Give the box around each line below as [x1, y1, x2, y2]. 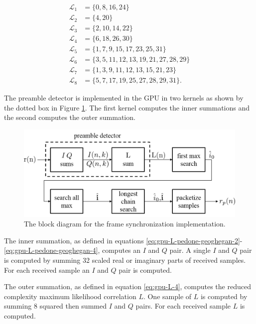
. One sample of [143, 291, 192, 301]
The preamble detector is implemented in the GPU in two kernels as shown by [4, 93, 244, 103]
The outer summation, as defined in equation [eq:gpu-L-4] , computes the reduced [4, 281, 251, 292]
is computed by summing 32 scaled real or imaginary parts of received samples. [4, 254, 246, 265]
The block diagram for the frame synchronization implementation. [24, 218, 226, 229]
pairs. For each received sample [135, 301, 231, 311]
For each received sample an [4, 264, 90, 275]
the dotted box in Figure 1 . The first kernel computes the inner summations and [4, 102, 250, 112]
